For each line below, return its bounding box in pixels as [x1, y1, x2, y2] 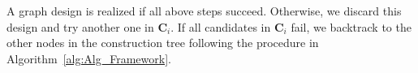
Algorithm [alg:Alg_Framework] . [6, 49, 171, 67]
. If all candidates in [170, 18, 271, 35]
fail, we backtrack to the [291, 18, 412, 35]
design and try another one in [6, 18, 154, 35]
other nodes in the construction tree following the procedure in [6, 34, 319, 51]
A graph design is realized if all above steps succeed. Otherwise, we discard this [6, 2, 402, 19]
